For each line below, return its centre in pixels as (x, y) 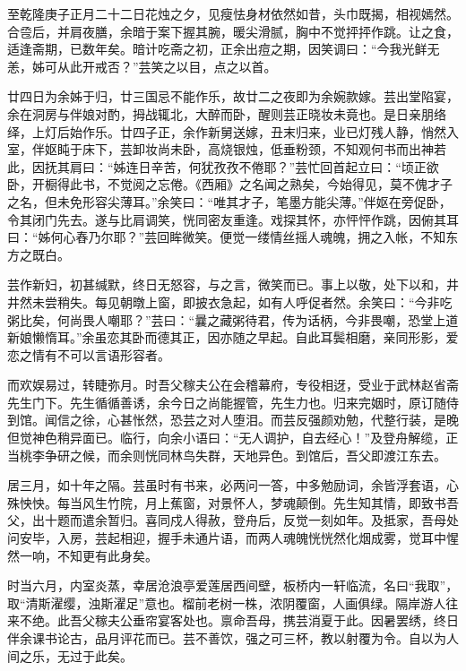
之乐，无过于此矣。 (76, 655)
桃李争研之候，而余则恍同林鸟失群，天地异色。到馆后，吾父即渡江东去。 (233, 455)
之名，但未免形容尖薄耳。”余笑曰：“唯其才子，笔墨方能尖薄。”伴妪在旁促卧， (229, 201)
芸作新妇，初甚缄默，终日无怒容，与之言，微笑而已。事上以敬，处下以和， (227, 284)
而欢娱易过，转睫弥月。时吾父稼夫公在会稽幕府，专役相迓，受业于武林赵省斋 (233, 385)
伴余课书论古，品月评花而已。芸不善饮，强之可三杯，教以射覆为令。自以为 (227, 638)
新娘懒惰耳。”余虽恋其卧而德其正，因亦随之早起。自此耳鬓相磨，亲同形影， (227, 337)
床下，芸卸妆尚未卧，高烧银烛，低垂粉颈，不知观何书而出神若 (264, 149)
